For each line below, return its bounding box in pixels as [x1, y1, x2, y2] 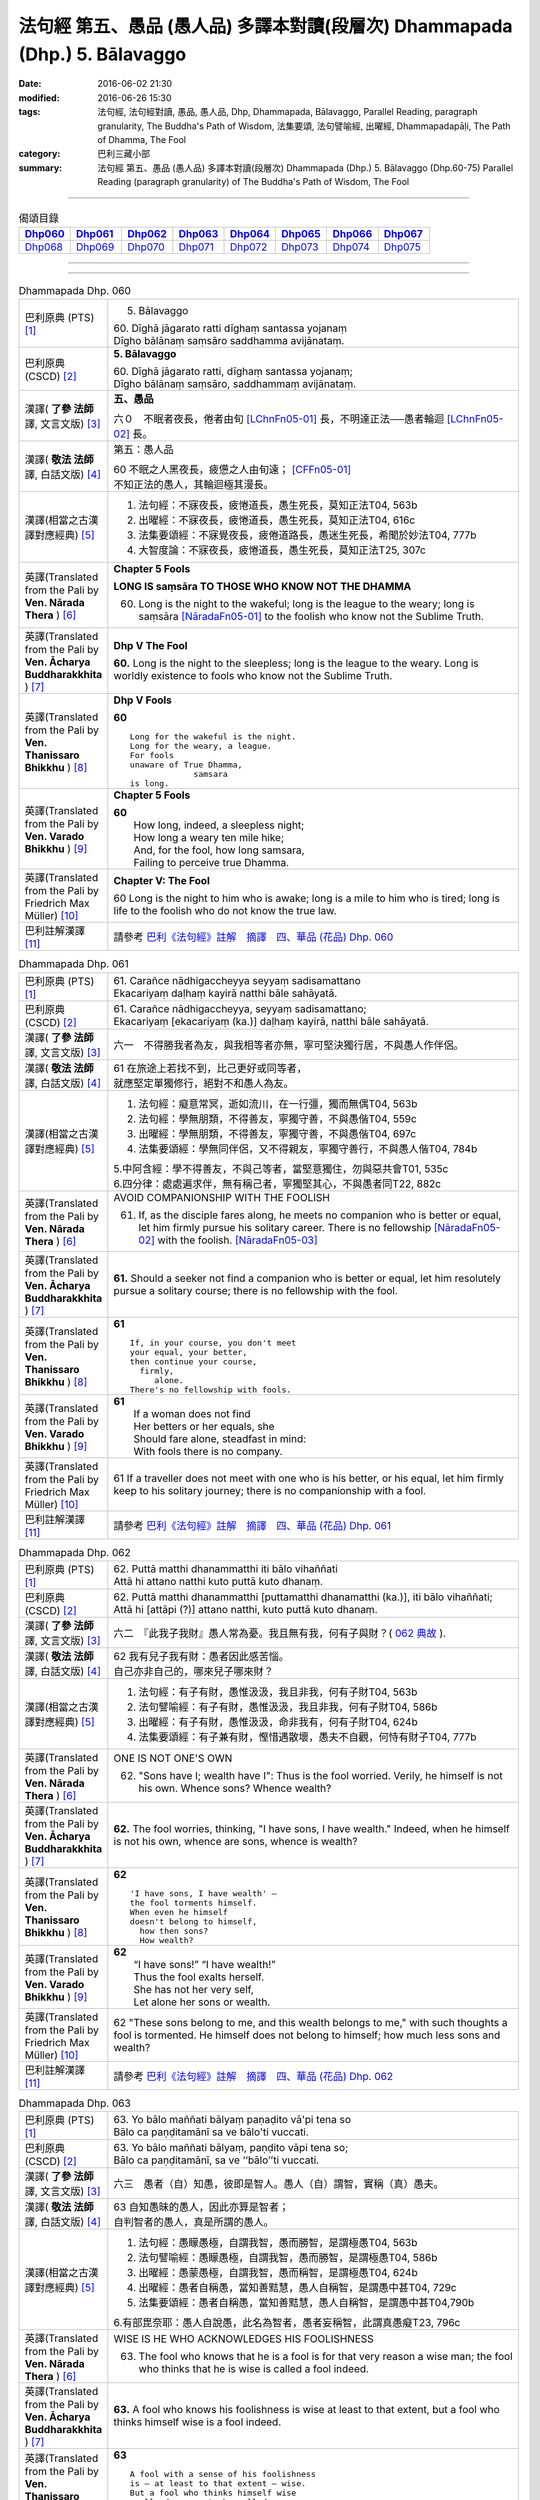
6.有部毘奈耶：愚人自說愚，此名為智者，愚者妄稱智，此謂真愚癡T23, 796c [113, 2316, 461, 2330]
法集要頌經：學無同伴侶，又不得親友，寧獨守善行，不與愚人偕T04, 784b [138, 1141, 478, 1155]
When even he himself [129, 1906, 229, 1917]
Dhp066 [332, 226, 373, 240]
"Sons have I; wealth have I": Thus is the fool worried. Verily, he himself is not [138, 1768, 504, 1782]
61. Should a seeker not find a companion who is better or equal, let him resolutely [113, 1271, 502, 1285]
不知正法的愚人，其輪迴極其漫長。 [113, 478, 274, 492]
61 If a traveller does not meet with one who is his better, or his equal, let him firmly [113, 1471, 504, 1485]
